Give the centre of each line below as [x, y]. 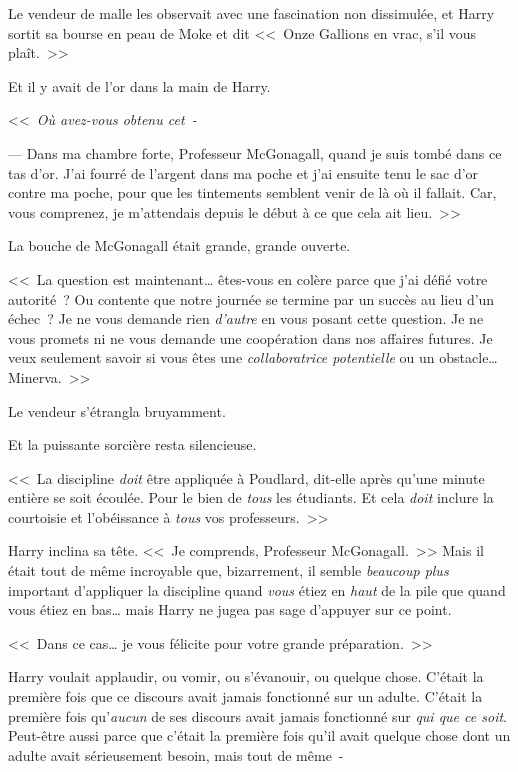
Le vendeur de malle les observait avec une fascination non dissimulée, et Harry [251, 13]
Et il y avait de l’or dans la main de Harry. [139, 85]
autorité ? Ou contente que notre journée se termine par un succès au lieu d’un [251, 298]
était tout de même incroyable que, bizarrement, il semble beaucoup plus [228, 570]
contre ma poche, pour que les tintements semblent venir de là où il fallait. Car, [252, 192]
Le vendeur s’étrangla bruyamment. [117, 410]
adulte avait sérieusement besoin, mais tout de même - [176, 754]
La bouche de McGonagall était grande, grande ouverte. [179, 245]
